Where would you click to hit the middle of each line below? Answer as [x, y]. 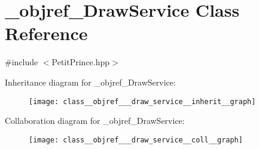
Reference [46, 33]
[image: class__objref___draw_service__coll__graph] [136, 140]
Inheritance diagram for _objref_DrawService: [90, 82]
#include [22, 62]
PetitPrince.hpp [81, 62]
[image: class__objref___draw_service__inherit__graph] [142, 101]
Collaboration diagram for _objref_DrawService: [95, 121]
